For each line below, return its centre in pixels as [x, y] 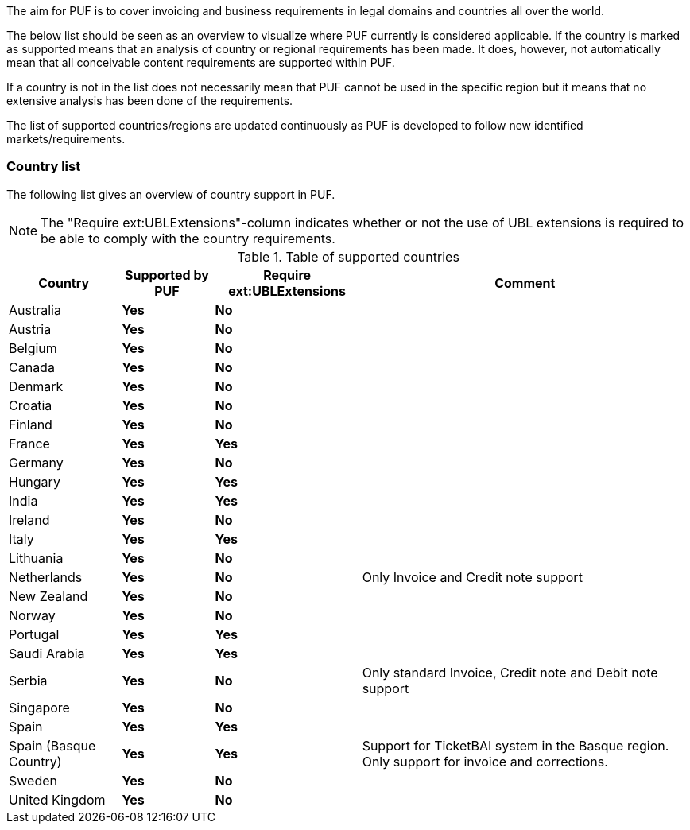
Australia [35, 310]
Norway [32, 615]
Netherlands [46, 577]
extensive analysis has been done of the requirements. [150, 101]
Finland [31, 424]
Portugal [34, 634]
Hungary [35, 481]
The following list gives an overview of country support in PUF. [171, 194]
